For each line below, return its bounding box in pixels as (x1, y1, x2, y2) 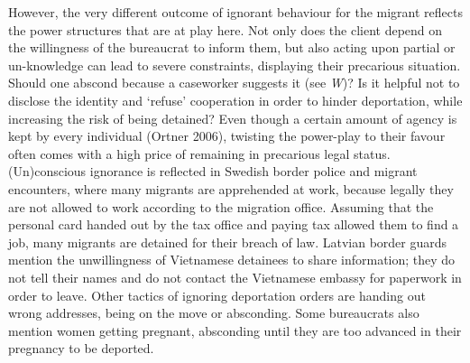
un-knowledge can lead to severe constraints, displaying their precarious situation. (8, 55, 461, 74)
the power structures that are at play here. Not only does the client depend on (8, 20, 443, 39)
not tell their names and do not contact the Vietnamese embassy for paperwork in (8, 267, 462, 286)
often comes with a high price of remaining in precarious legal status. (8, 144, 391, 163)
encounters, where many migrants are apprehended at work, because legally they (8, 179, 454, 198)
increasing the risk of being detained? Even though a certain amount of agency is (8, 108, 457, 127)
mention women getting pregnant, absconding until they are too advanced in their (8, 321, 462, 340)
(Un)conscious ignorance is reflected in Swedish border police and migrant (8, 162, 418, 181)
